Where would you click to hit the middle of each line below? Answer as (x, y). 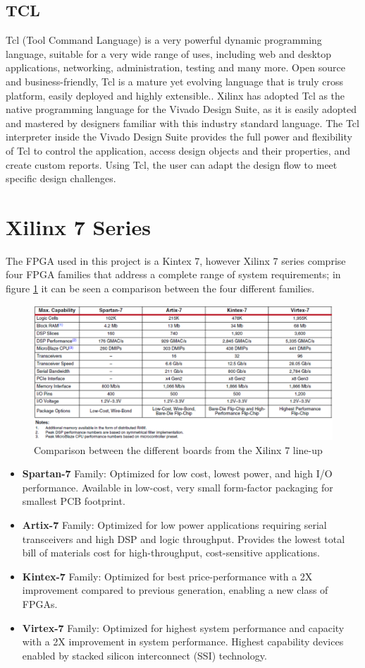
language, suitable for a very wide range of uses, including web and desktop (169, 53)
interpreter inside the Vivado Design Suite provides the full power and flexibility (179, 137)
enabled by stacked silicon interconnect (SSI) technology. (144, 655)
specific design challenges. (61, 178)
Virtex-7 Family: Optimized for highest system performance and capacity (183, 627)
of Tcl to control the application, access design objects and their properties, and (178, 150)
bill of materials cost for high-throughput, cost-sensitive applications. (171, 553)
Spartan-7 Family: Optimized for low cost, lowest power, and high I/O (177, 473)
